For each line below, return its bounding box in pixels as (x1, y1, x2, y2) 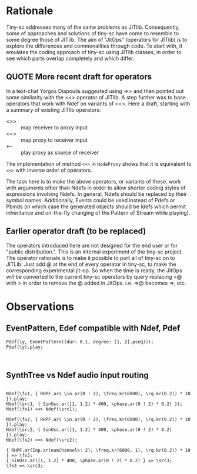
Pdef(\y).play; (6, 344, 44, 350)
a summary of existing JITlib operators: (6, 106, 101, 113)
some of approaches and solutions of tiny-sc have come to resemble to (6, 29, 179, 36)
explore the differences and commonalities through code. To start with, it (6, 42, 183, 49)
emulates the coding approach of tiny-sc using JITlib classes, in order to (6, 48, 182, 55)
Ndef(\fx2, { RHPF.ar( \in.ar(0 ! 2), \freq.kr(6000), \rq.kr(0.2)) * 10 (6, 416, 191, 423)
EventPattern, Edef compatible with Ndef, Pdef (6, 323, 181, 333)
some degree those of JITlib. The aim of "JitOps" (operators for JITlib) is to (6, 36, 188, 43)
